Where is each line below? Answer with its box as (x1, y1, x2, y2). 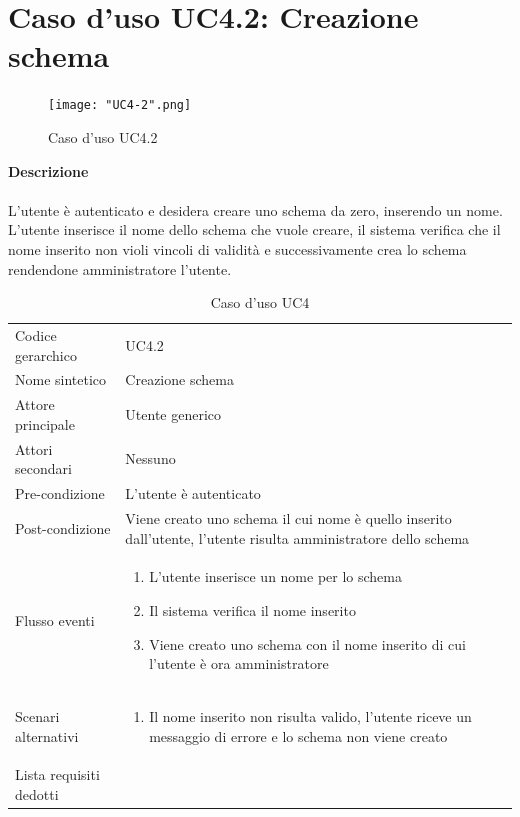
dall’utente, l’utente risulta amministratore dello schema (125, 527, 470, 548)
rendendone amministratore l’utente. (8, 258, 232, 279)
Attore (15, 394, 55, 415)
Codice (15, 324, 57, 345)
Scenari (15, 706, 60, 727)
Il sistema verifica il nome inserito (149, 600, 356, 620)
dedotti (15, 784, 59, 805)
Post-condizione (15, 517, 111, 538)
